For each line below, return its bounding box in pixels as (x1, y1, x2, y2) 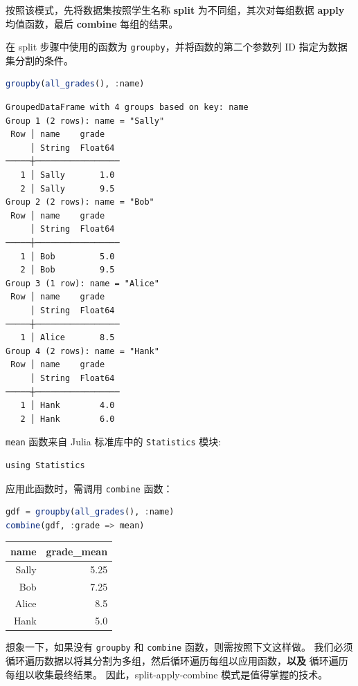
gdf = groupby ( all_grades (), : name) (6, 507, 174, 517)
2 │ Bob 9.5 (20, 265, 115, 275)
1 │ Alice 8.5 (20, 333, 115, 343)
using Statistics (6, 460, 85, 470)
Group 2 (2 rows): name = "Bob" (6, 197, 154, 207)
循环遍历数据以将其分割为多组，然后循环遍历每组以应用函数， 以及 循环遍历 (6, 653, 348, 667)
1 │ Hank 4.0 (20, 400, 115, 411)
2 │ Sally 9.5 (20, 183, 115, 194)
